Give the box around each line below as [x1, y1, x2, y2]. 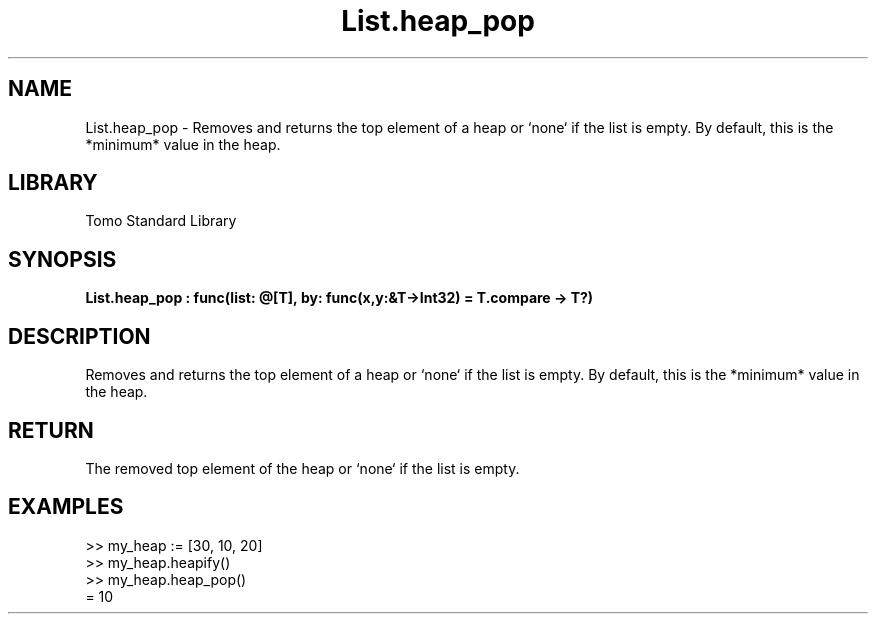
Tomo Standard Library [85, 212, 237, 230]
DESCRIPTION [8, 323, 151, 349]
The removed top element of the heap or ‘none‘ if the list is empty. [85, 459, 520, 477]
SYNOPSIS [8, 246, 117, 272]
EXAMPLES [8, 494, 124, 520]
